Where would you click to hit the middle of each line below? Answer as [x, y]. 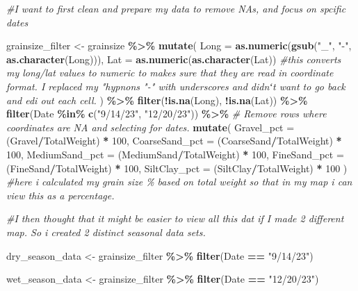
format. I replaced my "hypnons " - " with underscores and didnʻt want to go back [176, 86]
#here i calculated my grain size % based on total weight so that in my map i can [179, 182]
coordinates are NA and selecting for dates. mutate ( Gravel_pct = [150, 127]
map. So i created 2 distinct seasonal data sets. [106, 232]
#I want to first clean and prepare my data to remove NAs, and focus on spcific [176, 8]
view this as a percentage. [60, 195]
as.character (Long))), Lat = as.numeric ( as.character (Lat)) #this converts [174, 59]
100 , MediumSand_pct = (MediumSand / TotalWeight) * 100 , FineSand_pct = [175, 154]
